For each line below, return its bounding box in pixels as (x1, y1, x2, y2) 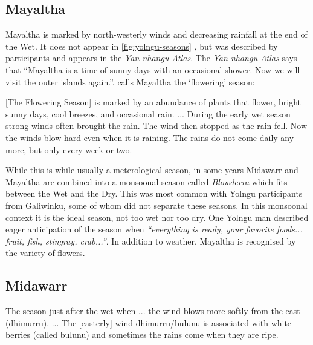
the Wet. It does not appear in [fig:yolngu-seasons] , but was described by (5, 39, 278, 52)
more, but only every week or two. (5, 143, 132, 156)
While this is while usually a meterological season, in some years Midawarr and (5, 163, 298, 176)
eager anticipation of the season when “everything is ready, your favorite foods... (5, 223, 303, 235)
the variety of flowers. (5, 246, 85, 259)
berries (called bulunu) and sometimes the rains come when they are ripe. (5, 328, 279, 341)
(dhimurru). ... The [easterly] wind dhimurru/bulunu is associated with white (5, 316, 292, 329)
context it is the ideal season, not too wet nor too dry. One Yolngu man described (5, 211, 309, 223)
